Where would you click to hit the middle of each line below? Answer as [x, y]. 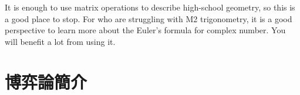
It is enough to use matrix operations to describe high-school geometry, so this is [150, 7]
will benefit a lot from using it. [60, 41]
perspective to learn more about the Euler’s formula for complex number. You [145, 30]
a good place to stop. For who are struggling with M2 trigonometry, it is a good [149, 18]
